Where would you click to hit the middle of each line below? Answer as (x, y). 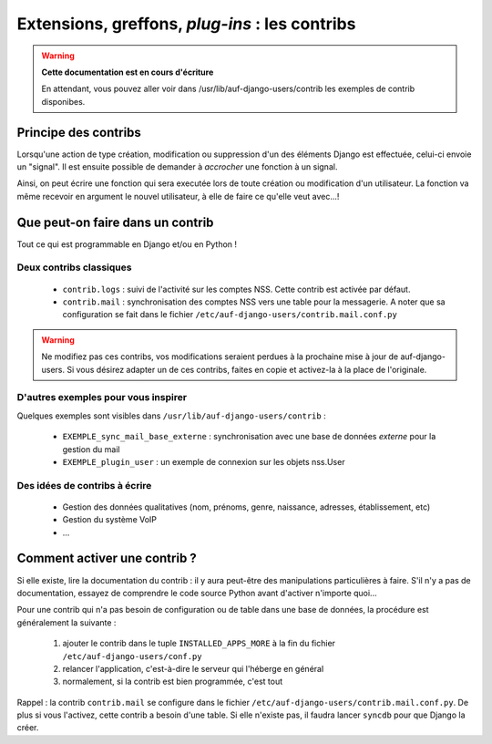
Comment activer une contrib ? (107, 558)
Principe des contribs (79, 132)
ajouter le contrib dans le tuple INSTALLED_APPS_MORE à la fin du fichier (199, 644)
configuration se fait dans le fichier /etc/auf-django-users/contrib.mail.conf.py (230, 315)
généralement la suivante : (67, 622)
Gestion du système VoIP (110, 520)
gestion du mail (91, 449)
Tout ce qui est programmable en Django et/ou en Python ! (127, 244)
